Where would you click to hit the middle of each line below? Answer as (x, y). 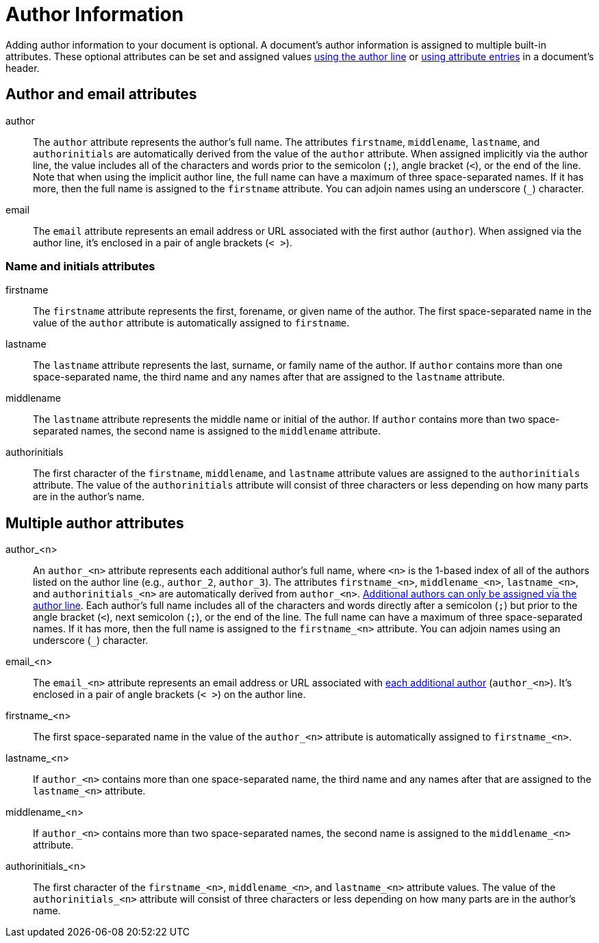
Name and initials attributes (80, 266)
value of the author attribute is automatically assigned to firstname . (191, 323)
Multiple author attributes (95, 523)
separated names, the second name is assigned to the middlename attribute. (207, 431)
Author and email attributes (101, 94)
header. (23, 68)
